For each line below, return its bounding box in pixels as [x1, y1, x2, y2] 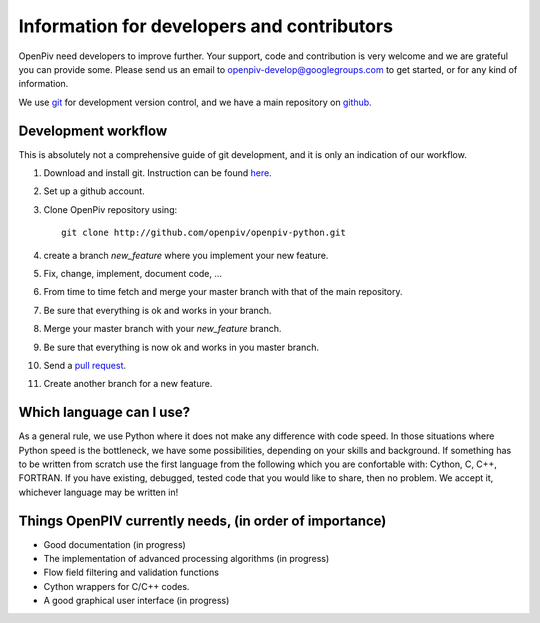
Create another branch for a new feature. [43, 378, 213, 390]
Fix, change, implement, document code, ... [43, 267, 223, 279]
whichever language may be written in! [18, 486, 179, 498]
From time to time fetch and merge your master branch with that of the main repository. [43, 286, 403, 298]
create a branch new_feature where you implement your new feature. [43, 249, 329, 261]
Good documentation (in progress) [43, 538, 187, 550]
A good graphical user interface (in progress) [43, 595, 230, 607]
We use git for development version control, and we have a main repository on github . [18, 96, 372, 108]
